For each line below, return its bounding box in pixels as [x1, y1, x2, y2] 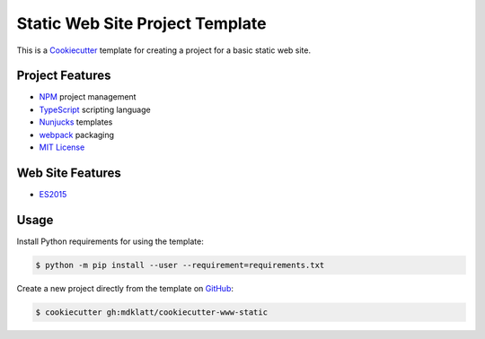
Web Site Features [16, 165, 121, 180]
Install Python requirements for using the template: [16, 236, 204, 247]
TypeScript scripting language [39, 104, 152, 115]
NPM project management [39, 91, 137, 102]
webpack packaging [39, 129, 115, 140]
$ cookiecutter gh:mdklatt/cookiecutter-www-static [35, 307, 269, 317]
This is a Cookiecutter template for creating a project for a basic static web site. [16, 45, 312, 56]
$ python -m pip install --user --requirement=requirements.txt [35, 260, 325, 270]
